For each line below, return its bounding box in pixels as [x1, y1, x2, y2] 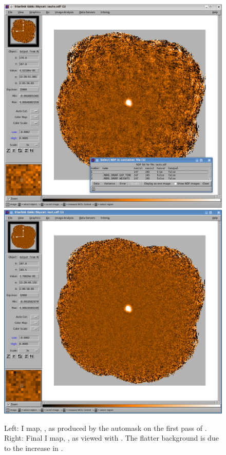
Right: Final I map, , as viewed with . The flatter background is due [4, 432, 219, 443]
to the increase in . [4, 442, 63, 453]
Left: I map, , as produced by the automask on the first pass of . [4, 422, 207, 433]
